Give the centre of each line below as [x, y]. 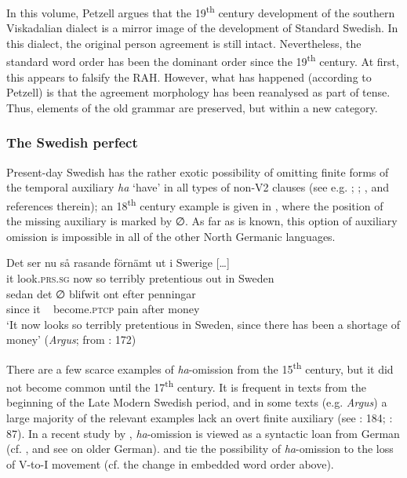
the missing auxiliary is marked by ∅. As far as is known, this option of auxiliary [202, 221]
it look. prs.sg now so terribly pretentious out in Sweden [140, 277]
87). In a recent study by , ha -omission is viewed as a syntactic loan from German [203, 433]
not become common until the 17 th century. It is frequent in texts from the [186, 386]
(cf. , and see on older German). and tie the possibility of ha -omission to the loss [200, 449]
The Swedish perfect [72, 142]
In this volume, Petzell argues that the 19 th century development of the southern [201, 11]
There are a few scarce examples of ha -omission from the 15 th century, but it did [200, 367]
